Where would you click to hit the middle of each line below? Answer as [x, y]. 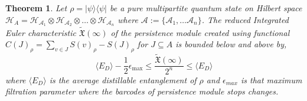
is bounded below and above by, [231, 44]
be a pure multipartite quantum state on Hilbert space [206, 8]
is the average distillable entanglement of [123, 79]
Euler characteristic [41, 32]
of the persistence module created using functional [200, 32]
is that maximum [271, 79]
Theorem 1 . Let [36, 8]
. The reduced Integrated [245, 19]
